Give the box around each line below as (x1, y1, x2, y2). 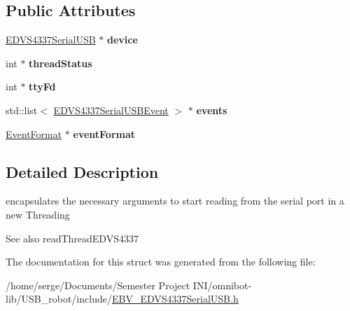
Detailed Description (6, 160, 159, 182)
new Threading (6, 207, 70, 221)
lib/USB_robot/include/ (6, 291, 112, 306)
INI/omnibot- (192, 277, 252, 292)
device (106, 32, 138, 47)
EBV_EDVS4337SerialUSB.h (111, 291, 239, 306)
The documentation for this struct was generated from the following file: (6, 254, 316, 269)
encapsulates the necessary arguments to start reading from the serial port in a (6, 193, 344, 208)
